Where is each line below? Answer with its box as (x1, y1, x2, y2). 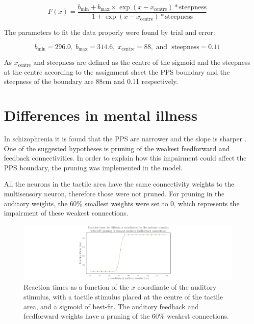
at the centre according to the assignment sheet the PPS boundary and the (4, 66, 230, 77)
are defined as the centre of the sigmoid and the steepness (76, 57, 251, 67)
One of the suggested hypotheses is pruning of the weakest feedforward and (4, 143, 230, 153)
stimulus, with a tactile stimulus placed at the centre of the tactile (24, 291, 223, 301)
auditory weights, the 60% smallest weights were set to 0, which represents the (4, 198, 240, 208)
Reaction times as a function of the (24, 282, 129, 292)
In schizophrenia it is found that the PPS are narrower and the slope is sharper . (4, 134, 247, 144)
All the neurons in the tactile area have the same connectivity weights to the (4, 179, 234, 189)
